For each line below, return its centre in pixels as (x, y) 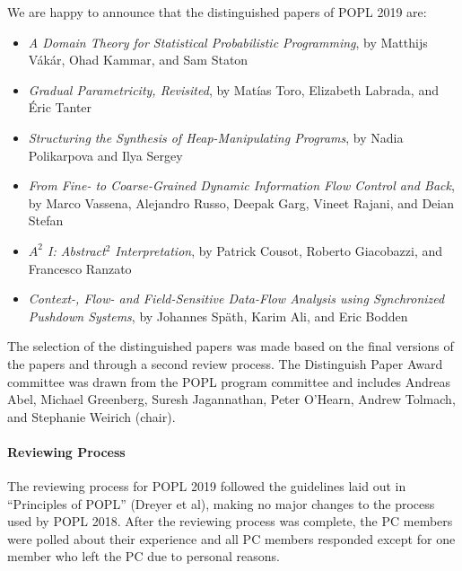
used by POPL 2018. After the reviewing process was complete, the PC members (230, 521)
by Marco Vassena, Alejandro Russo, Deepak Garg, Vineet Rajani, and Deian (241, 202)
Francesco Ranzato (80, 268)
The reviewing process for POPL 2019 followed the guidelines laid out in (207, 486)
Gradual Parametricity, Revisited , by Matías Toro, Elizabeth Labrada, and (233, 89)
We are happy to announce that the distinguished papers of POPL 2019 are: (217, 12)
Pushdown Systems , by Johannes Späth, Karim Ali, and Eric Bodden (218, 316)
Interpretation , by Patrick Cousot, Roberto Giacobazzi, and (279, 250)
